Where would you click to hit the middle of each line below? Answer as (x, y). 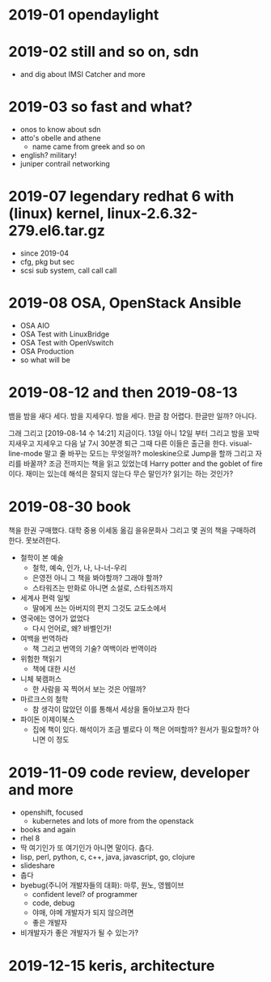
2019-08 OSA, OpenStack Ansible (125, 303)
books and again (48, 829)
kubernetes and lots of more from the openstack (113, 821)
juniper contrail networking (65, 164)
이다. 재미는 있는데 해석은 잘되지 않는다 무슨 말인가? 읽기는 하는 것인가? (121, 473)
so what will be (45, 360)
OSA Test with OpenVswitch (67, 342)
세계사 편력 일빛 (45, 598)
